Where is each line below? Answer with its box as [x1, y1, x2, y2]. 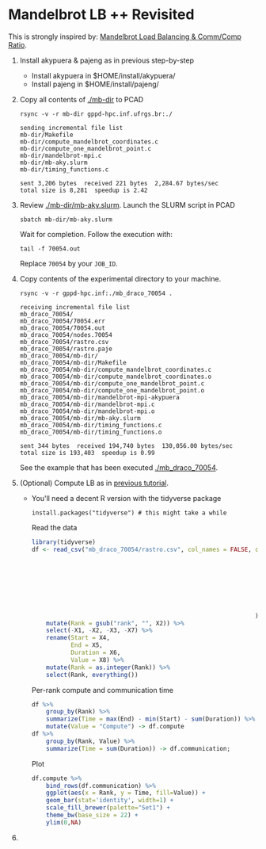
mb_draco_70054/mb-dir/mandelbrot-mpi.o [19, 407, 155, 415]
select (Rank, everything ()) [46, 671, 139, 679]
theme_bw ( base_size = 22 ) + [46, 811, 139, 820]
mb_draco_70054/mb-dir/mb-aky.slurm [19, 414, 141, 422]
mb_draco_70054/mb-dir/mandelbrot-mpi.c [19, 400, 155, 408]
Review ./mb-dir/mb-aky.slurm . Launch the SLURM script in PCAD [19, 200, 236, 209]
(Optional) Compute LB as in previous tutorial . [19, 478, 169, 488]
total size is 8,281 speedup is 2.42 [19, 186, 148, 194]
